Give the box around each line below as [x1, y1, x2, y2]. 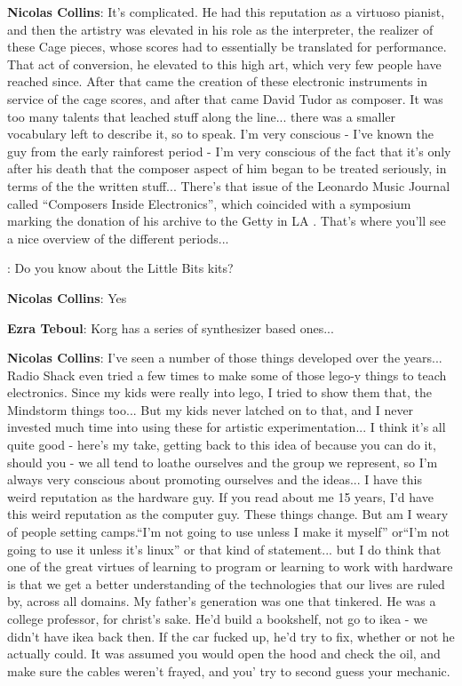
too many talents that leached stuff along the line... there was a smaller [7, 107, 396, 125]
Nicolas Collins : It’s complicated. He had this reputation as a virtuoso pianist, [7, 3, 445, 20]
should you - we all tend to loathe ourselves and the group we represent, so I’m [7, 452, 438, 471]
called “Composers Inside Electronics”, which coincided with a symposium [7, 194, 411, 212]
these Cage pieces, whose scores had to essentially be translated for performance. [7, 37, 447, 56]
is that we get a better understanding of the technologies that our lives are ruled [7, 574, 445, 593]
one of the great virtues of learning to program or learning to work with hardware [7, 557, 453, 576]
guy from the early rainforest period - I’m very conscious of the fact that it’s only [7, 141, 451, 160]
